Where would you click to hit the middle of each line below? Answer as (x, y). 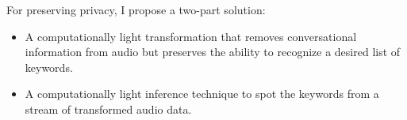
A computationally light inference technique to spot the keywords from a (202, 94)
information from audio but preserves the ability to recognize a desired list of (213, 52)
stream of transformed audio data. (108, 109)
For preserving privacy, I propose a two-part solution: (136, 9)
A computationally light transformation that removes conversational (191, 36)
